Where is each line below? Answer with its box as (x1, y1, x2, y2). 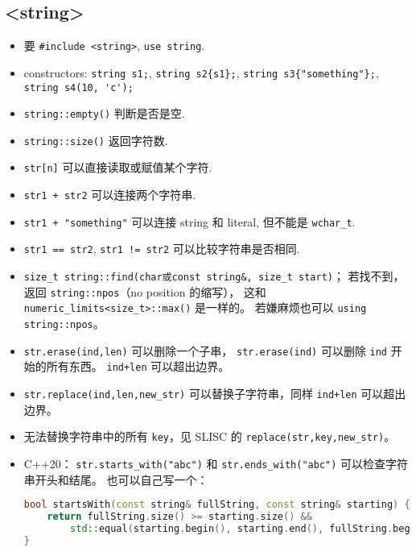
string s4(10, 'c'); (23, 81, 134, 93)
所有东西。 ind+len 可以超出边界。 (46, 358, 230, 375)
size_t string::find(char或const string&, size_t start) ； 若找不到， (23, 268, 405, 284)
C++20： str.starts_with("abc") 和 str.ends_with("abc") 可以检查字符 (23, 454, 409, 471)
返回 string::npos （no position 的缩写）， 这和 (23, 283, 266, 300)
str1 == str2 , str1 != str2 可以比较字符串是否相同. (23, 240, 300, 257)
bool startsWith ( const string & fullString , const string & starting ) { (23, 499, 410, 511)
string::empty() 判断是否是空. (23, 105, 185, 122)
